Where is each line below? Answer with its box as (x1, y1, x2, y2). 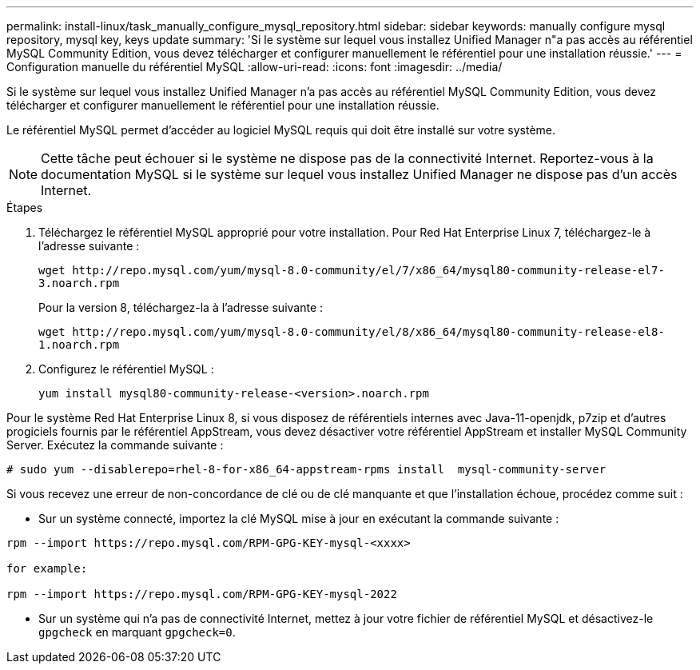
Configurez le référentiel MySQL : (38, 362, 214, 376)
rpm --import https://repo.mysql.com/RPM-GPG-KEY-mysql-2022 (6, 588, 397, 600)
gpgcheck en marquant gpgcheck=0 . (38, 625, 236, 639)
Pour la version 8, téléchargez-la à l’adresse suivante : (38, 301, 324, 314)
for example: (6, 562, 88, 575)
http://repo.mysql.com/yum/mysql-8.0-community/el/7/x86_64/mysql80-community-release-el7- (72, 264, 665, 277)
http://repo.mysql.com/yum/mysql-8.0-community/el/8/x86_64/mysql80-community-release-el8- (72, 325, 665, 338)
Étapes (6, 201, 43, 214)
